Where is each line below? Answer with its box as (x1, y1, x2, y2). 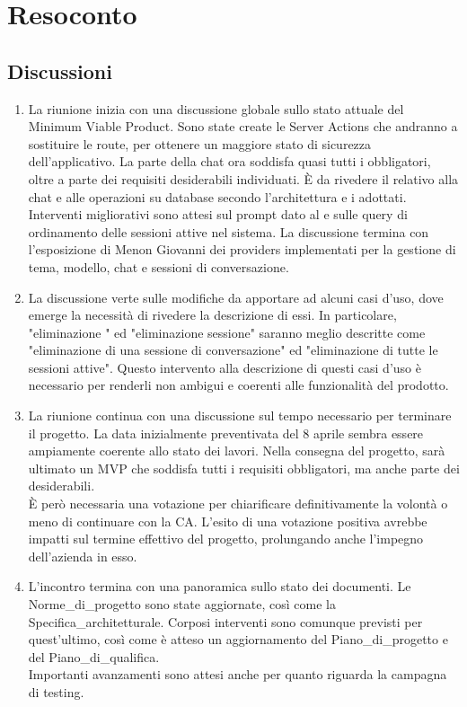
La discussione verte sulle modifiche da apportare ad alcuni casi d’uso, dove (28, 287, 444, 306)
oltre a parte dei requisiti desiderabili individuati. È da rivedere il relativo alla (28, 169, 459, 188)
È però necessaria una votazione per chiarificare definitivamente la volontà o (28, 494, 448, 513)
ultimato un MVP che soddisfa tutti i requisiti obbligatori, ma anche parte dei (28, 458, 460, 477)
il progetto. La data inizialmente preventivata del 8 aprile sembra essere (28, 423, 424, 442)
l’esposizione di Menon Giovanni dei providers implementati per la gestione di (28, 240, 456, 259)
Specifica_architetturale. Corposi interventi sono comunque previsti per (28, 612, 423, 631)
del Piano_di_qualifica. (28, 647, 160, 666)
